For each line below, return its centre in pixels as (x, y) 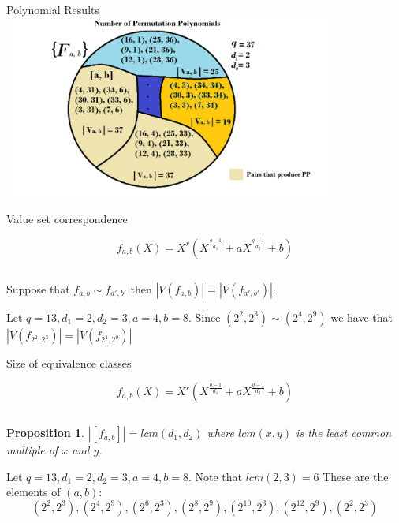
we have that (362, 317)
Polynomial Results (53, 9)
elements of (34, 492)
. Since (204, 317)
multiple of (32, 450)
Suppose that (38, 288)
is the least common (344, 433)
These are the (356, 476)
